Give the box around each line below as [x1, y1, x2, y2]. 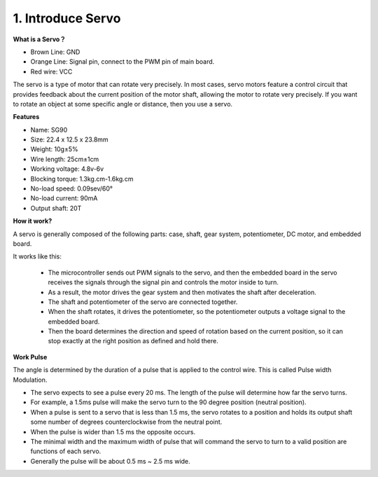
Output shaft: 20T [30, 204, 82, 212]
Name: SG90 [30, 125, 68, 134]
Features [13, 113, 40, 121]
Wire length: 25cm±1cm [30, 155, 99, 163]
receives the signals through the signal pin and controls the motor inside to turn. [48, 278, 279, 286]
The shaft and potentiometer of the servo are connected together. [48, 298, 238, 306]
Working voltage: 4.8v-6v [30, 165, 104, 173]
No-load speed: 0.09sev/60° [30, 184, 113, 193]
